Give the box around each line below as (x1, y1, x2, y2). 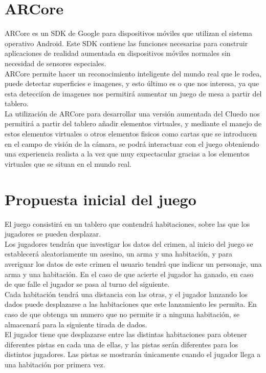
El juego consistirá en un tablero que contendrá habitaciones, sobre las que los (5, 218, 250, 229)
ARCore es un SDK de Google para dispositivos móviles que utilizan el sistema (5, 28, 253, 38)
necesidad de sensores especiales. (5, 57, 106, 68)
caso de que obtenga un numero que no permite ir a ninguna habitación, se (5, 308, 240, 319)
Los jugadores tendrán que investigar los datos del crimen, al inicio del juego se (5, 238, 253, 249)
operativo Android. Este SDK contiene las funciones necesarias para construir (5, 37, 248, 48)
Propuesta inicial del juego (5, 188, 196, 209)
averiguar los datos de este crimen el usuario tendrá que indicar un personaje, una (5, 258, 262, 269)
